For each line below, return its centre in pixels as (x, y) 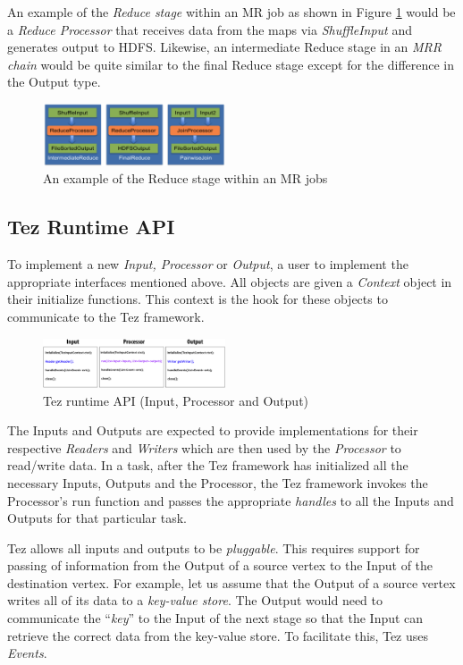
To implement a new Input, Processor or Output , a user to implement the (208, 264)
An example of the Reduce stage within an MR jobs (185, 178)
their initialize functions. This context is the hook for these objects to (198, 299)
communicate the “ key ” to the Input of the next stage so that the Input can (215, 618)
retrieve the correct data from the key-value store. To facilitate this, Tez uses (218, 635)
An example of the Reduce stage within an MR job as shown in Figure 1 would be (231, 12)
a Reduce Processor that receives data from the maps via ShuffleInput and (210, 29)
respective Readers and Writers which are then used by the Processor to (204, 447)
